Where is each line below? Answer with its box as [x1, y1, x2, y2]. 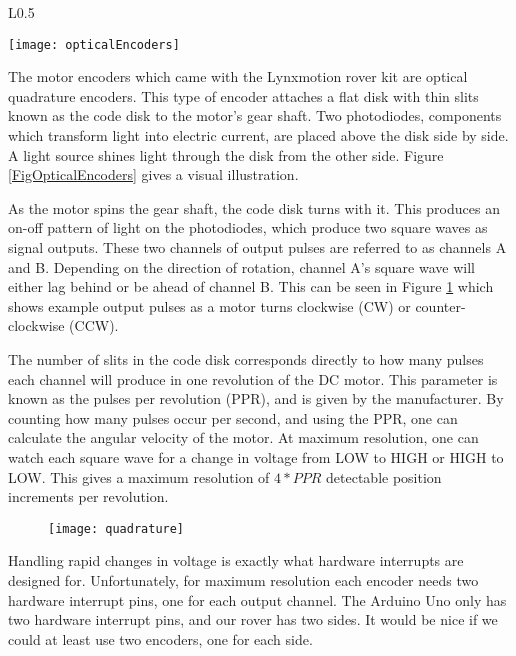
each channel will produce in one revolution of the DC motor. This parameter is [8, 368, 498, 389]
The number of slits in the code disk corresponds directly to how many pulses [8, 348, 484, 369]
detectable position [326, 466, 442, 487]
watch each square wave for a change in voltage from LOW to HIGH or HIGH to [8, 446, 504, 467]
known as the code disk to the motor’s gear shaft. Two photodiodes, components [8, 105, 502, 126]
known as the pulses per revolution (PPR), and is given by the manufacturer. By [8, 388, 504, 409]
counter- [415, 295, 466, 316]
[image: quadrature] [48, 521, 185, 536]
